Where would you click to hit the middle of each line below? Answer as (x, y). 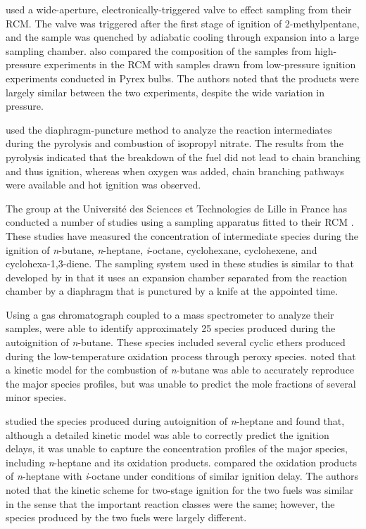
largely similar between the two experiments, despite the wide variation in (165, 92)
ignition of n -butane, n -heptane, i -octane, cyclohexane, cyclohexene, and (162, 249)
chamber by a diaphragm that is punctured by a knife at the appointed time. (172, 291)
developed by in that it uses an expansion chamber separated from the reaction (177, 277)
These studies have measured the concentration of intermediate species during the (182, 235)
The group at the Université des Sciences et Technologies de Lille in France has (176, 208)
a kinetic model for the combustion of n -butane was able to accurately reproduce (180, 370)
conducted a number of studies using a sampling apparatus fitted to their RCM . (180, 222)
